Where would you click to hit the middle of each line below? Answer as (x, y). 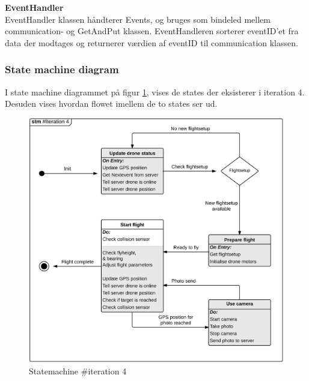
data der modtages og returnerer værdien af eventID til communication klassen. (151, 42)
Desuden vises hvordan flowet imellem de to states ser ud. (111, 103)
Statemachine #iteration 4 (78, 370)
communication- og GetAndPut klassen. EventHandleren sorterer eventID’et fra (152, 31)
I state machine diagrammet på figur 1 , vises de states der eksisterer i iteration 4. (155, 91)
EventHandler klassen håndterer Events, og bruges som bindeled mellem (138, 19)
